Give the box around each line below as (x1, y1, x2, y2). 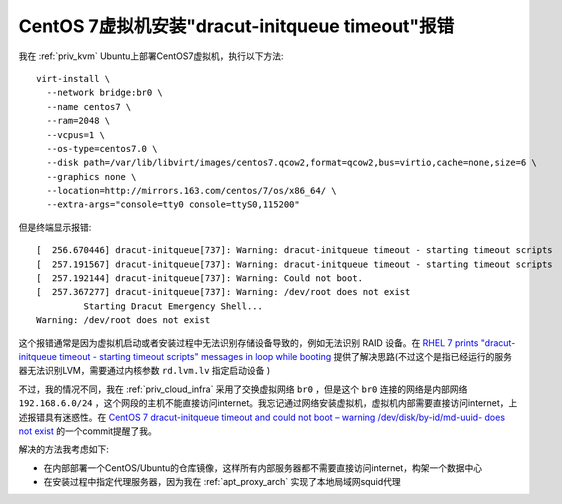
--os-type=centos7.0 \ (46, 143, 158, 154)
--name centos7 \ (46, 101, 132, 112)
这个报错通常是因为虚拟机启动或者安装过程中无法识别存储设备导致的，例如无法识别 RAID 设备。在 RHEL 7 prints (18, 336, 479, 349)
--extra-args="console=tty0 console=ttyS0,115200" (46, 199, 300, 210)
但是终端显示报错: (18, 221, 92, 233)
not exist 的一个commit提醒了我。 (18, 425, 157, 437)
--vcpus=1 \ (46, 129, 105, 140)
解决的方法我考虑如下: (18, 443, 110, 455)
